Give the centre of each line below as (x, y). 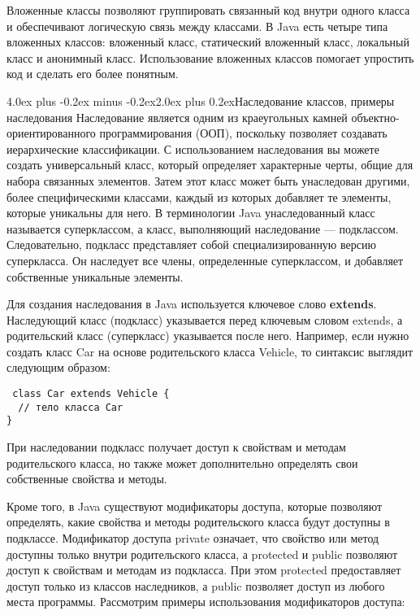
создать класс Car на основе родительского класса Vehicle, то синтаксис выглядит (210, 351)
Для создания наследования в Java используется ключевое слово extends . (192, 304)
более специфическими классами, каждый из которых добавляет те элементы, (199, 196)
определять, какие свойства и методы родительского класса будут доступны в (198, 522)
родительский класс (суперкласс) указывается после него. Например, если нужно (208, 336)
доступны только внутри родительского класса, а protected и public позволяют (202, 554)
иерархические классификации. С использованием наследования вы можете (193, 148)
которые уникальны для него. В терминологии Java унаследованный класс (191, 213)
